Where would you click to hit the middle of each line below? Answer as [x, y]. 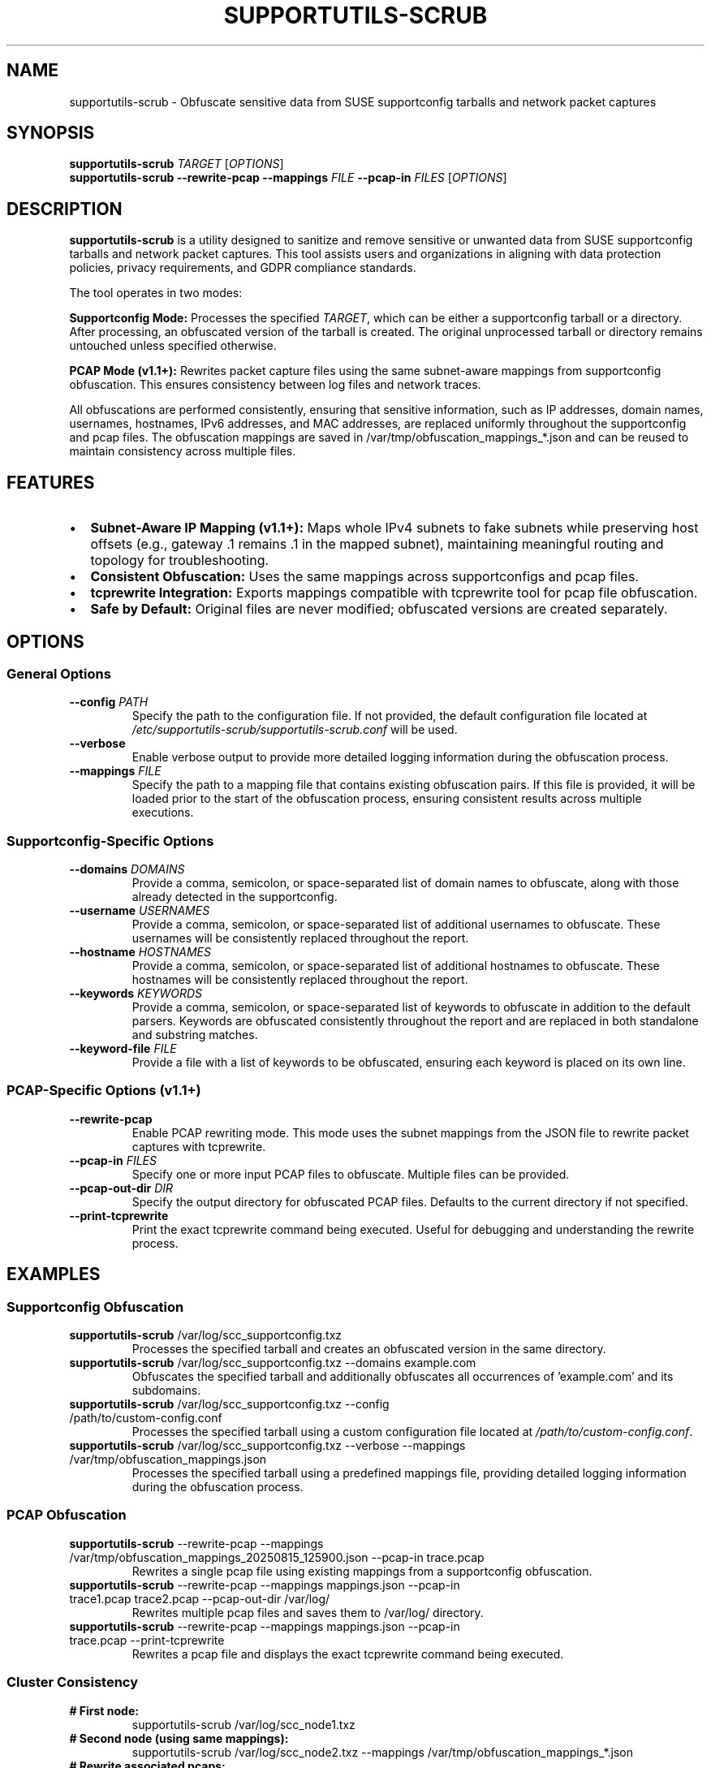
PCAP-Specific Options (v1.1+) [104, 1091]
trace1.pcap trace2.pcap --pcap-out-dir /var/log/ [200, 1598]
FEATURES [51, 482]
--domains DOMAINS [127, 869]
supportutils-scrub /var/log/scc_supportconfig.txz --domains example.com [273, 1363]
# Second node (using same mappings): [179, 1738]
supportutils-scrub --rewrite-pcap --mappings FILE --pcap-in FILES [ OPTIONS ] [288, 178]
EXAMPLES [54, 1274]
